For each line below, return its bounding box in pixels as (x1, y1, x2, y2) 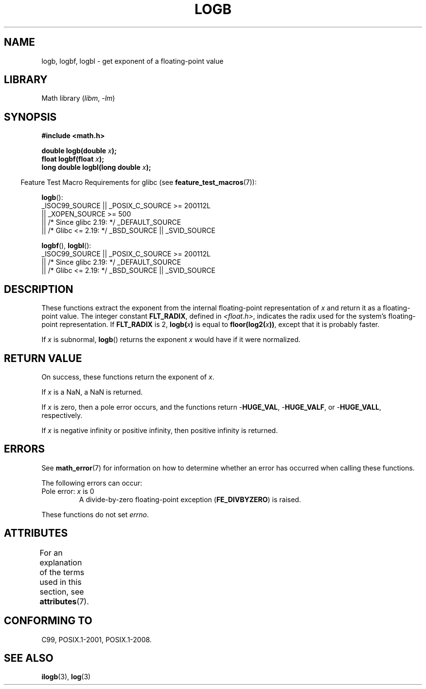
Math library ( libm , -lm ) (41, 94, 115, 103)
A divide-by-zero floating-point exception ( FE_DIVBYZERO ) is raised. (79, 495, 301, 504)
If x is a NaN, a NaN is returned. (41, 387, 143, 396)
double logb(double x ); (41, 146, 117, 155)
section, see (39, 586, 84, 597)
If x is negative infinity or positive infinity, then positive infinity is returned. (41, 426, 278, 435)
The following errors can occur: (41, 478, 142, 487)
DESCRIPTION (4, 283, 73, 295)
